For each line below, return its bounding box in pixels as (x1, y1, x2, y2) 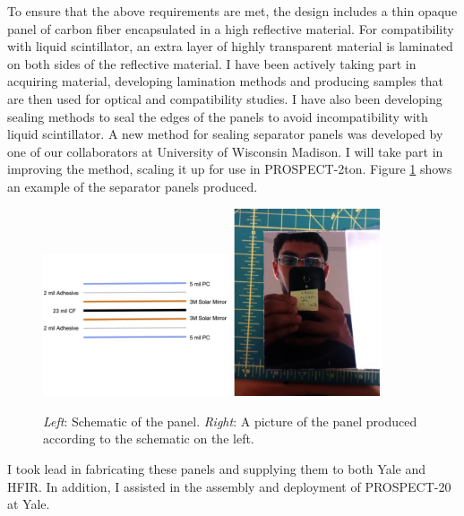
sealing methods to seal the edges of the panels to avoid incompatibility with (7, 107, 428, 125)
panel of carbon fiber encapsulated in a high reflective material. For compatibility (7, 19, 454, 38)
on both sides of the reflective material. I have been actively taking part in (7, 54, 417, 73)
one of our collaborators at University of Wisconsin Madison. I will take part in (7, 142, 443, 160)
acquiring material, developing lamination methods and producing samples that (7, 72, 443, 90)
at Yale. (7, 494, 50, 513)
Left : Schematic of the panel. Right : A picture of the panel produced (43, 411, 417, 430)
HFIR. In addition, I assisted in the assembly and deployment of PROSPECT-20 (7, 477, 451, 495)
